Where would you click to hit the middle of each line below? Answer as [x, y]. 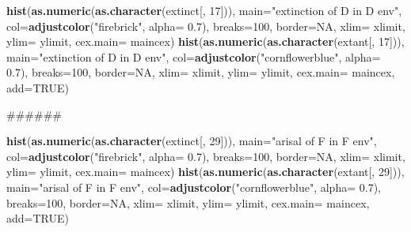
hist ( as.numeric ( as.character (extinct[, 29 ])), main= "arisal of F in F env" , [192, 141]
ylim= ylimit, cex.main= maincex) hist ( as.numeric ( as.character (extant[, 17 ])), [205, 41]
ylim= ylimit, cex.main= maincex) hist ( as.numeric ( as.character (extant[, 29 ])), [205, 172]
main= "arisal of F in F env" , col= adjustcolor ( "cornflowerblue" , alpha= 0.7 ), [194, 187]
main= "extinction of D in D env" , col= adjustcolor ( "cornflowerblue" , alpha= [194, 56]
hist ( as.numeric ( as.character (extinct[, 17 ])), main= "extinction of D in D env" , [204, 10]
